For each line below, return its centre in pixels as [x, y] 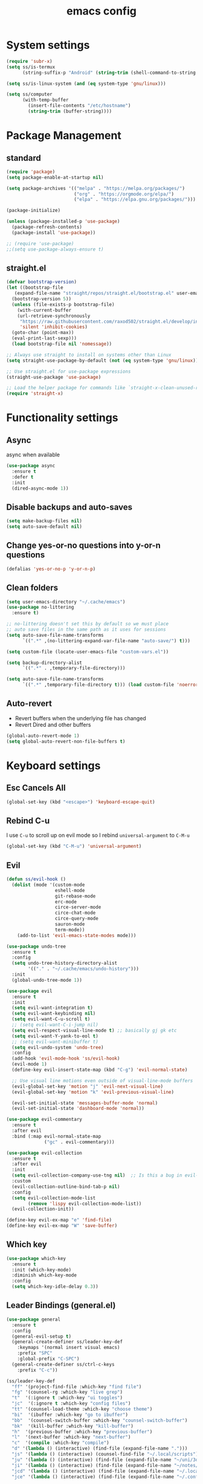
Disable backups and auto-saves [69, 507]
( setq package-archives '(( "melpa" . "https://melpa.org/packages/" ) [96, 188]
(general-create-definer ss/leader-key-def [67, 1342]
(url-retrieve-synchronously [54, 316]
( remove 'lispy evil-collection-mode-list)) [85, 1203]
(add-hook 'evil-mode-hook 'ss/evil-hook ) [66, 1059]
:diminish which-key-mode [44, 1275]
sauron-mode [70, 924]
